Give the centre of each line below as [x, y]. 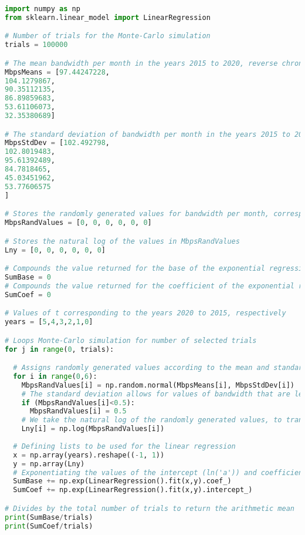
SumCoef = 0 [28, 295]
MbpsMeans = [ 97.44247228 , [57, 72]
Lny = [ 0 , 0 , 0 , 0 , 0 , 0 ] [55, 250]
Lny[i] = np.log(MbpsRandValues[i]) [93, 429]
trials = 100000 [36, 45]
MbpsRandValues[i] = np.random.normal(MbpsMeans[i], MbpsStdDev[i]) [158, 385]
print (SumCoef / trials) [49, 526]
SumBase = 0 [28, 277]
